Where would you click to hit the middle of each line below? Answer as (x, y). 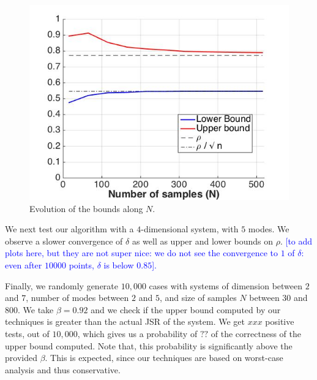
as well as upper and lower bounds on (203, 241)
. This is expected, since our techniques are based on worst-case (164, 358)
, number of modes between (77, 298)
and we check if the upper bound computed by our (186, 309)
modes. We (269, 229)
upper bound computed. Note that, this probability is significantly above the (149, 345)
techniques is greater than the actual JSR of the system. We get (125, 321)
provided (21, 358)
